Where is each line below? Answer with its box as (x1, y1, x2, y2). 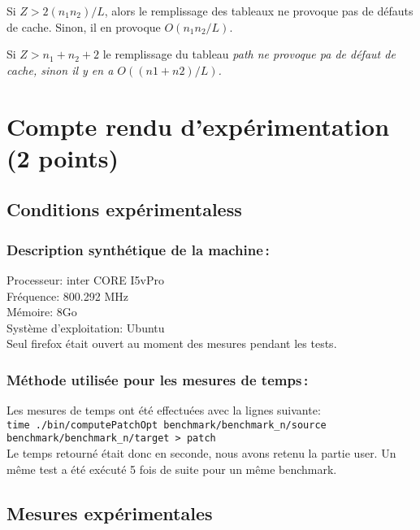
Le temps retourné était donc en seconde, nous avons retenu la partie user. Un (6, 445, 396, 462)
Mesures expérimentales (6, 500, 213, 525)
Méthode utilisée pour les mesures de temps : (6, 369, 309, 389)
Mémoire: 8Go (6, 303, 77, 320)
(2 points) (6, 141, 119, 174)
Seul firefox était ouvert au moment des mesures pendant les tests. (6, 335, 337, 352)
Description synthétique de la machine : (6, 239, 270, 259)
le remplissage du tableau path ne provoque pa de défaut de (102, 46, 396, 63)
